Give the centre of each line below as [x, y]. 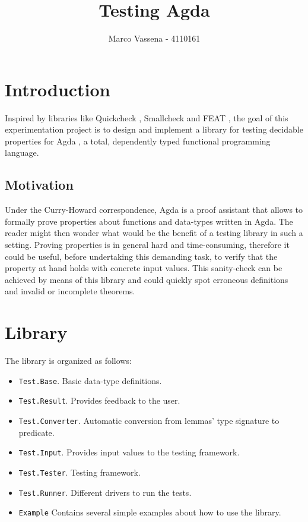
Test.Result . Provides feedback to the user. [99, 400]
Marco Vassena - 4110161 [154, 38]
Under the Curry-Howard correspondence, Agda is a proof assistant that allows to [154, 210]
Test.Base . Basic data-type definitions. [90, 380]
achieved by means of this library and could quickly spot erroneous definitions [147, 279]
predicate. [36, 432]
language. [22, 152]
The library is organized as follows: [68, 361]
